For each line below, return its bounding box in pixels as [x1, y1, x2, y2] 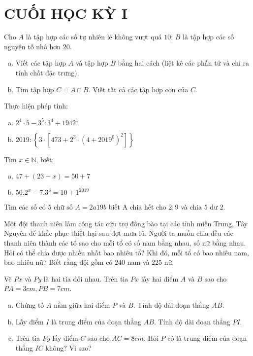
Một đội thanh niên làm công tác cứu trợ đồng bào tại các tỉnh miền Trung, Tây [4, 218, 248, 228]
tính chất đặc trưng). [15, 67, 79, 77]
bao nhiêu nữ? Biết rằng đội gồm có [4, 257, 113, 267]
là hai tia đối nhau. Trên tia [43, 273, 128, 284]
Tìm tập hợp [15, 84, 54, 94]
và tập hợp [75, 58, 108, 68]
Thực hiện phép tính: [4, 101, 68, 111]
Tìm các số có [4, 202, 46, 212]
